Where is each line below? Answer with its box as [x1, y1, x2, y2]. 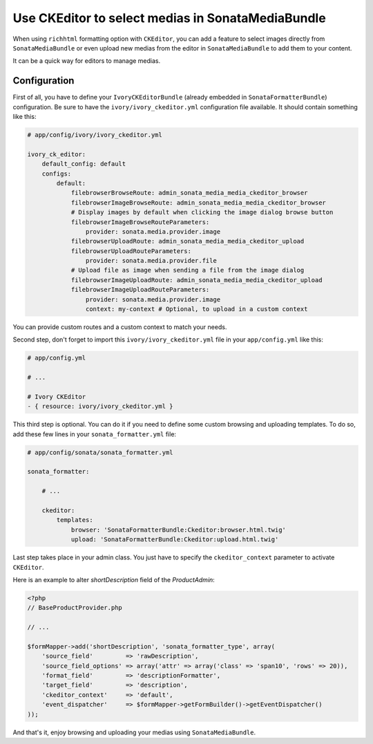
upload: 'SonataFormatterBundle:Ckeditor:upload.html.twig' [70, 536, 279, 543]
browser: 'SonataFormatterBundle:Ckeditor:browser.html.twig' [70, 526, 287, 534]
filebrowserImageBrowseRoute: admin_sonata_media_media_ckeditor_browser [70, 198, 326, 207]
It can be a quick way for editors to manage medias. [12, 57, 161, 65]
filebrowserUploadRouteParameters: [70, 247, 191, 255]
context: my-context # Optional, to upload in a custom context [85, 305, 308, 313]
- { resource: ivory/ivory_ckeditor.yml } [27, 402, 173, 411]
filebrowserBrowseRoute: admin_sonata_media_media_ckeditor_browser [70, 189, 308, 197]
